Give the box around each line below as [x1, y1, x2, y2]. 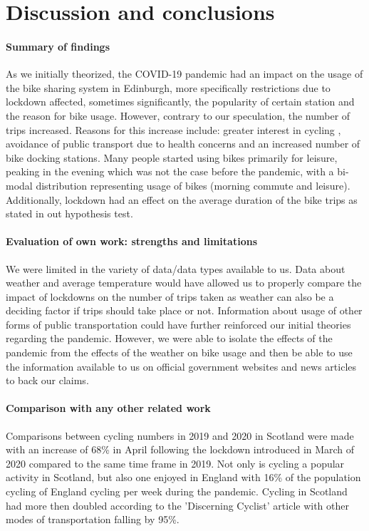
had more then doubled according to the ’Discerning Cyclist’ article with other [6, 498, 350, 512]
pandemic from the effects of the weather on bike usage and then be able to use [6, 345, 353, 360]
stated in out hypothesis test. [6, 206, 133, 221]
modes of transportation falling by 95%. [6, 512, 180, 527]
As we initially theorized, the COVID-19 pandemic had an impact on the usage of [6, 66, 363, 81]
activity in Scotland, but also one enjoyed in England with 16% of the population [6, 470, 361, 485]
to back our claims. [6, 373, 89, 388]
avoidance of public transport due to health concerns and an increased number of [6, 136, 360, 151]
